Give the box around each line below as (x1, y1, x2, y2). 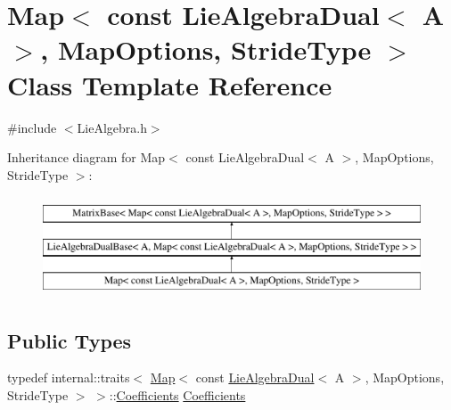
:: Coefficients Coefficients (109, 386, 246, 405)
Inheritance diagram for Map (7, 148, 166, 167)
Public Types (7, 326, 132, 354)
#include (7, 118, 57, 136)
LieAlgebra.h (77, 118, 147, 136)
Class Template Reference (7, 66, 332, 102)
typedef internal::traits (7, 368, 130, 387)
